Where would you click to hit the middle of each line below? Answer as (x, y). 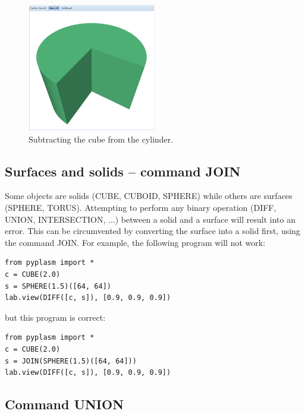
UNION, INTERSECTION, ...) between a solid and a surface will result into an (150, 219)
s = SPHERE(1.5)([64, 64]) (58, 286)
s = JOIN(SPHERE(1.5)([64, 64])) (71, 361)
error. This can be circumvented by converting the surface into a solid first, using (152, 231)
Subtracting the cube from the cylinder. (101, 139)
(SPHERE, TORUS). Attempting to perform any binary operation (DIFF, (141, 207)
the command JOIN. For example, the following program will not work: (135, 242)
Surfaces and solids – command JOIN (123, 171)
